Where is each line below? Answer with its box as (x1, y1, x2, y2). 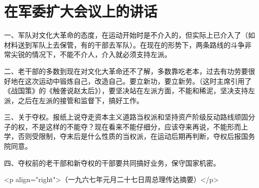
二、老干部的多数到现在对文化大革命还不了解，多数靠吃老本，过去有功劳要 (4, 65, 248, 76)
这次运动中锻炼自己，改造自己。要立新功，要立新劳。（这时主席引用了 (24, 75, 252, 86)
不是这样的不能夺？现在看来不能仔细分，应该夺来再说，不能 (31, 121, 227, 131)
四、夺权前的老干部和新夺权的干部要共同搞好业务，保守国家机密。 (4, 157, 220, 168)
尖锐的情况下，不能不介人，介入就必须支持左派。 (10, 49, 171, 60)
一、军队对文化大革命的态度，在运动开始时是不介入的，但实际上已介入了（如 (4, 30, 255, 40)
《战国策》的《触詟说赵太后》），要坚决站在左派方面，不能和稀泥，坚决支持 (4, 85, 248, 96)
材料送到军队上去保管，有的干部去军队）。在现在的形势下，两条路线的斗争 (4, 39, 245, 50)
